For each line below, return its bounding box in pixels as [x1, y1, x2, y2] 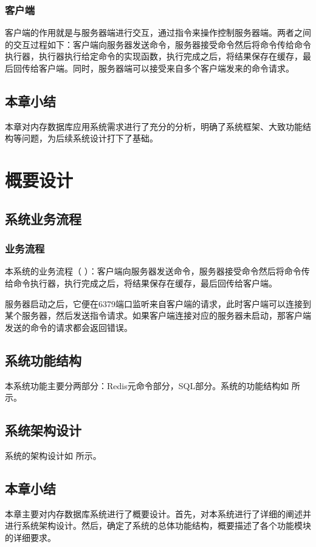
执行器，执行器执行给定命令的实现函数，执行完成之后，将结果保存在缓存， [5, 50, 303, 63]
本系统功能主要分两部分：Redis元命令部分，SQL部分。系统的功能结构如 [5, 379, 289, 392]
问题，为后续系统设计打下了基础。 [21, 132, 158, 144]
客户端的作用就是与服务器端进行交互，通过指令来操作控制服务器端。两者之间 [5, 26, 311, 39]
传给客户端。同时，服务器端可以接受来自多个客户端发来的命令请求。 [21, 62, 294, 74]
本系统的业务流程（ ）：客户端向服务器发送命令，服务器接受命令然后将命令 [5, 265, 301, 277]
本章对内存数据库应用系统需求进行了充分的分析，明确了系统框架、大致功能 [5, 120, 303, 132]
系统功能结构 [5, 350, 81, 369]
